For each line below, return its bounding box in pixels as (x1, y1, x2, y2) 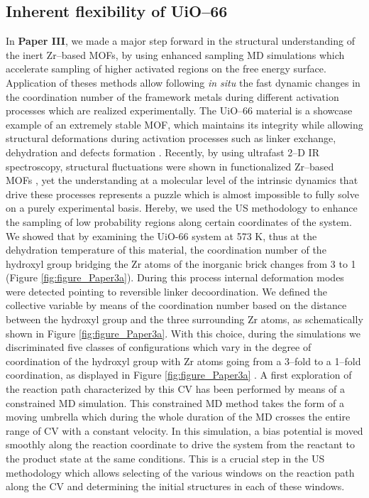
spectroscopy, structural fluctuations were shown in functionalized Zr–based (6, 158, 334, 173)
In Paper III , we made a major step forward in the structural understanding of (6, 33, 355, 48)
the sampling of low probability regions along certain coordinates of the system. (6, 214, 352, 229)
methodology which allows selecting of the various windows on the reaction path (6, 465, 355, 480)
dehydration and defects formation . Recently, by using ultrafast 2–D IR (6, 144, 319, 159)
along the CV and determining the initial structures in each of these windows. (6, 479, 345, 494)
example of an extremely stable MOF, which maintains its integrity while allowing (6, 117, 363, 131)
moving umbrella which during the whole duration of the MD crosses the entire (6, 409, 351, 424)
